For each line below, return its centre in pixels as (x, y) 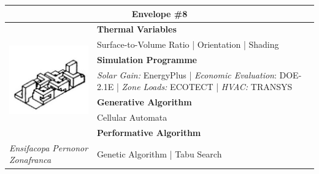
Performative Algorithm (149, 132)
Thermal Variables (136, 29)
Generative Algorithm (144, 102)
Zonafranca (30, 160)
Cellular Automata (132, 117)
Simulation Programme (147, 60)
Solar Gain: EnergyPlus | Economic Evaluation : (186, 74)
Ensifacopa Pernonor (49, 147)
